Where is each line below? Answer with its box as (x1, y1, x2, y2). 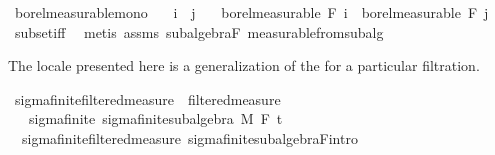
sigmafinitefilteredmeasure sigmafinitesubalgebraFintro (21, 127, 358, 148)
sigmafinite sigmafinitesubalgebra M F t (28, 108, 283, 129)
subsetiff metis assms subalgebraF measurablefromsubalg (14, 21, 384, 42)
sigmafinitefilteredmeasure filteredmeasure (14, 88, 281, 109)
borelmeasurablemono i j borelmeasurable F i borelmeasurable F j (14, 2, 489, 22)
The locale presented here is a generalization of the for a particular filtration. (8, 55, 480, 76)
